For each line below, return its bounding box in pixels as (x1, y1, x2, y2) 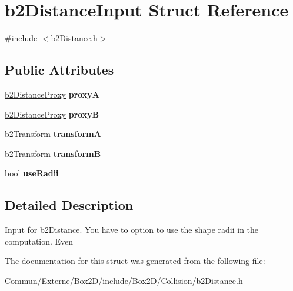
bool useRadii (5, 167, 59, 179)
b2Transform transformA (5, 128, 101, 140)
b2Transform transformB (5, 147, 101, 159)
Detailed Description (5, 196, 134, 214)
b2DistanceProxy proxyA (5, 88, 99, 100)
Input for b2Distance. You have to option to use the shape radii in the (5, 223, 259, 236)
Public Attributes (5, 61, 114, 79)
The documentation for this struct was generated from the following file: (5, 255, 265, 267)
